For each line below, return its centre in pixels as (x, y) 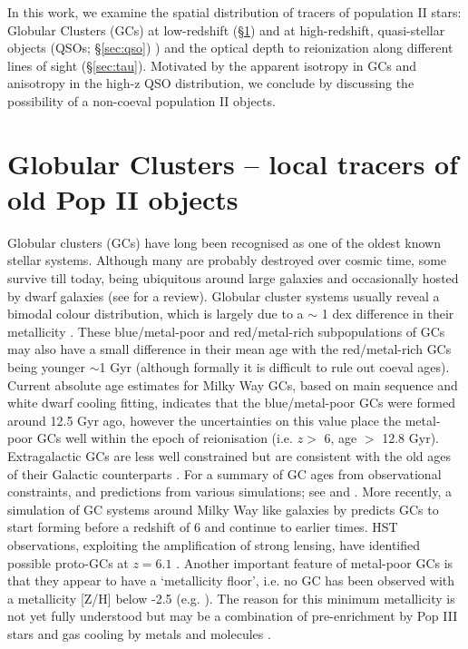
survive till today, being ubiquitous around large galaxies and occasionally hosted (233, 278)
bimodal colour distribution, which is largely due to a (156, 314)
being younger (47, 367)
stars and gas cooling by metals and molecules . (139, 633)
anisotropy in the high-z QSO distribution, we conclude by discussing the (211, 83)
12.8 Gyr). (410, 438)
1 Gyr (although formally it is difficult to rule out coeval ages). (274, 367)
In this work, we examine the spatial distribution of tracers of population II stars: (234, 12)
